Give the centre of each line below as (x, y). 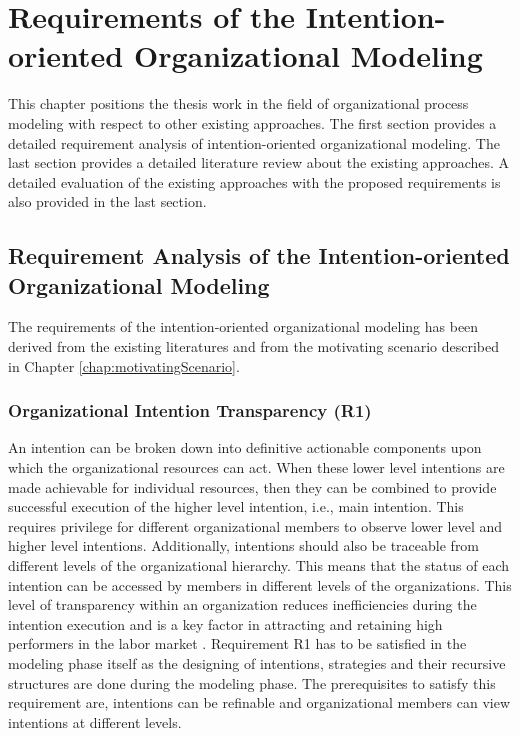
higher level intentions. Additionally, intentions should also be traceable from (244, 545)
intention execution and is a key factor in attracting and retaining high (225, 623)
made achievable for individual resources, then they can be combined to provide (252, 486)
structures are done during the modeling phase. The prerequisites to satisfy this (252, 682)
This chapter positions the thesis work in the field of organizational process (238, 103)
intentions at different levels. (95, 721)
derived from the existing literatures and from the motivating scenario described (253, 346)
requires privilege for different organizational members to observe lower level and (255, 525)
